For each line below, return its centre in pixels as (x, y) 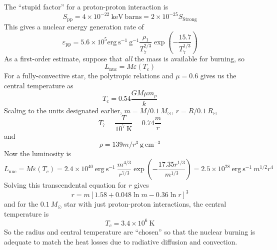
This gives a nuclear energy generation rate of (74, 26)
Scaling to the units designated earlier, (63, 110)
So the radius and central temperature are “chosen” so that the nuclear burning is (130, 232)
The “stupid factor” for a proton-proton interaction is (86, 6)
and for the (21, 204)
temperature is (26, 213)
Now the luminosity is (37, 153)
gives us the (218, 76)
